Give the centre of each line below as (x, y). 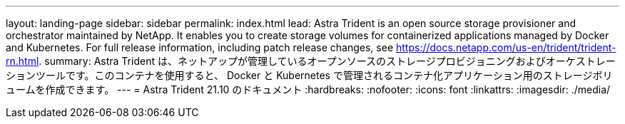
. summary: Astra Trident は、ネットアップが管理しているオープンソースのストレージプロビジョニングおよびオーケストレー (327, 61)
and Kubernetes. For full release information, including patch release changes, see (200, 47)
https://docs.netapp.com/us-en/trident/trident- (506, 47)
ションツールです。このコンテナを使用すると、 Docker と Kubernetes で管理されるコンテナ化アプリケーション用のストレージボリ (309, 75)
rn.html (22, 61)
